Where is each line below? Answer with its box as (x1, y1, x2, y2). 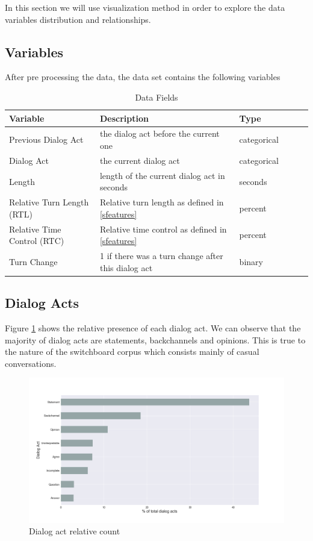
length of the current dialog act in (99, 169, 225, 181)
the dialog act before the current (99, 127, 220, 140)
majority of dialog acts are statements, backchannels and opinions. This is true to (5, 333, 306, 346)
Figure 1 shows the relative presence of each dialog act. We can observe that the (5, 321, 301, 334)
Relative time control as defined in (99, 222, 227, 235)
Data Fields (135, 90, 178, 103)
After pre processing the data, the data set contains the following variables (5, 70, 280, 83)
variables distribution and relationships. (5, 13, 151, 25)
